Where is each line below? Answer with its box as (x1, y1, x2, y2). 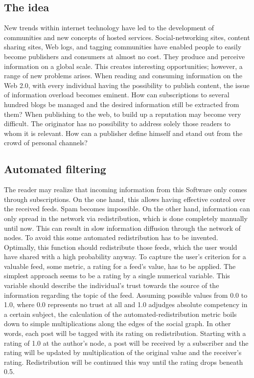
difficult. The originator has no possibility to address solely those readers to (4, 118, 231, 129)
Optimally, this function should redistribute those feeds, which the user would (4, 242, 237, 252)
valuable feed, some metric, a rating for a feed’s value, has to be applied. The (4, 261, 236, 271)
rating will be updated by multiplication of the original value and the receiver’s (4, 347, 242, 357)
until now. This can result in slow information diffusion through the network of (4, 222, 241, 233)
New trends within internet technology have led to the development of (4, 22, 214, 33)
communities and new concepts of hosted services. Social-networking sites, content (4, 32, 250, 42)
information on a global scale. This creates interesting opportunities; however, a (4, 61, 243, 71)
